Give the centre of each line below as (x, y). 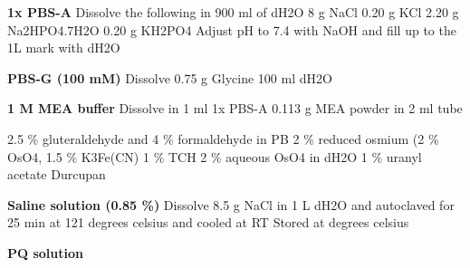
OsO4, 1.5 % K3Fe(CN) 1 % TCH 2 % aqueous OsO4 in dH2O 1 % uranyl (215, 156)
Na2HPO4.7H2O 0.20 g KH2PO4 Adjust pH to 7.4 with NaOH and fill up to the (232, 29)
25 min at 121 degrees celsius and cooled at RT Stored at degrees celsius (208, 222)
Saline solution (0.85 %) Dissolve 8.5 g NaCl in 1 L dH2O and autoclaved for (231, 204)
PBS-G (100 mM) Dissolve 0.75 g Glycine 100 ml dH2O (170, 77)
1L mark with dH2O (64, 48)
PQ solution (45, 252)
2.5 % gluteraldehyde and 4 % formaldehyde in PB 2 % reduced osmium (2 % (223, 138)
